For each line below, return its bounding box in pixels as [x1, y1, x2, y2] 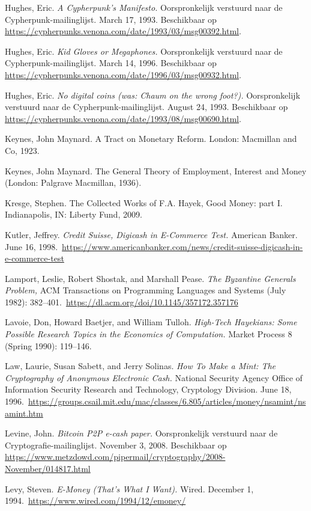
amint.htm [5, 406, 43, 419]
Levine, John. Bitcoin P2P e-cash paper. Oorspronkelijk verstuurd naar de [5, 427, 278, 439]
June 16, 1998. [5, 240, 58, 252]
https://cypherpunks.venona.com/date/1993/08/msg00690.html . [5, 112, 241, 124]
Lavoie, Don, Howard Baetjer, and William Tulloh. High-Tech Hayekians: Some [5, 316, 297, 328]
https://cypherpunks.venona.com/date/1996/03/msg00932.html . [5, 68, 241, 81]
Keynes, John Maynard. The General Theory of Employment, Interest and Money [5, 164, 307, 177]
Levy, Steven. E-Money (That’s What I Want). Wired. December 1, [5, 482, 254, 495]
